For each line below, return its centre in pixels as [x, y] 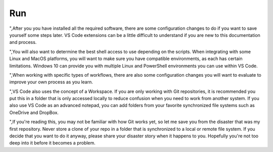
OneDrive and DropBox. [34, 112]
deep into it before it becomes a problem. [52, 143]
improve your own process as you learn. [51, 82]
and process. [23, 42]
